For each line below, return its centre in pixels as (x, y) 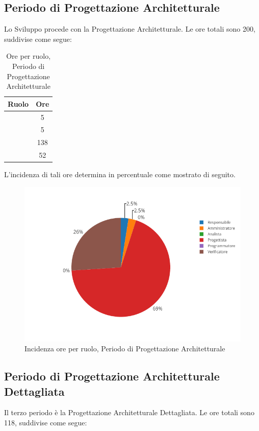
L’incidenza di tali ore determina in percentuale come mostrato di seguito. (120, 174)
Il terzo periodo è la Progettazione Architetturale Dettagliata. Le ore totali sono (129, 412)
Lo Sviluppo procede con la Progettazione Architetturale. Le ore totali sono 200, (130, 29)
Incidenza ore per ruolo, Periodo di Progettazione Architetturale (125, 349)
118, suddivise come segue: (46, 423)
